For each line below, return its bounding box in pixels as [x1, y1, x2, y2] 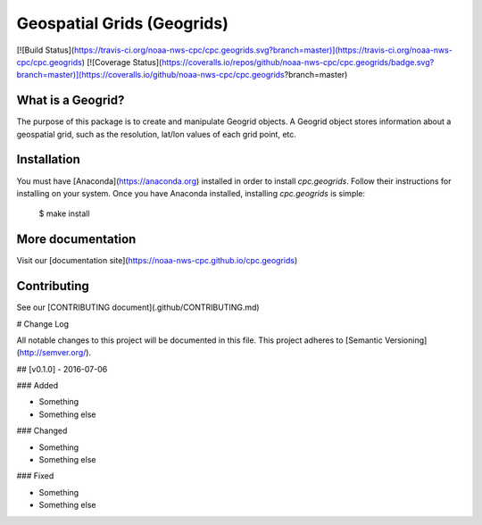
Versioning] [384, 335, 428, 346]
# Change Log [16, 318, 70, 329]
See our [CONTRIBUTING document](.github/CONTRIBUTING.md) [16, 302, 260, 312]
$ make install [38, 208, 90, 219]
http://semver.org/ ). [19, 347, 92, 358]
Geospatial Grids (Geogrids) [16, 13, 229, 33]
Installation [16, 152, 80, 167]
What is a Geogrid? [16, 93, 125, 108]
